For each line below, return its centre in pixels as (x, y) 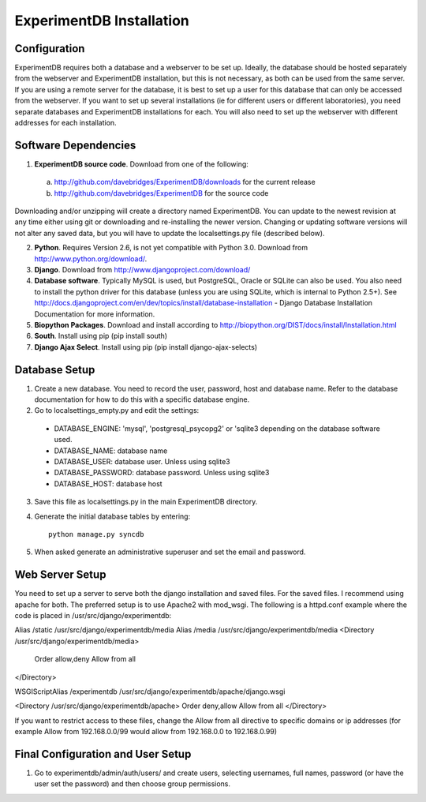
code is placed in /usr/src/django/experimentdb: (93, 616)
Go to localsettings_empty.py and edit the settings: (117, 410)
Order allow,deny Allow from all (85, 659)
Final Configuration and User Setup (103, 754)
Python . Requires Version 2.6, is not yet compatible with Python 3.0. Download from (171, 248)
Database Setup (55, 370)
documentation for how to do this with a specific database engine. (142, 399)
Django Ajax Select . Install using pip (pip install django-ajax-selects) (146, 347)
